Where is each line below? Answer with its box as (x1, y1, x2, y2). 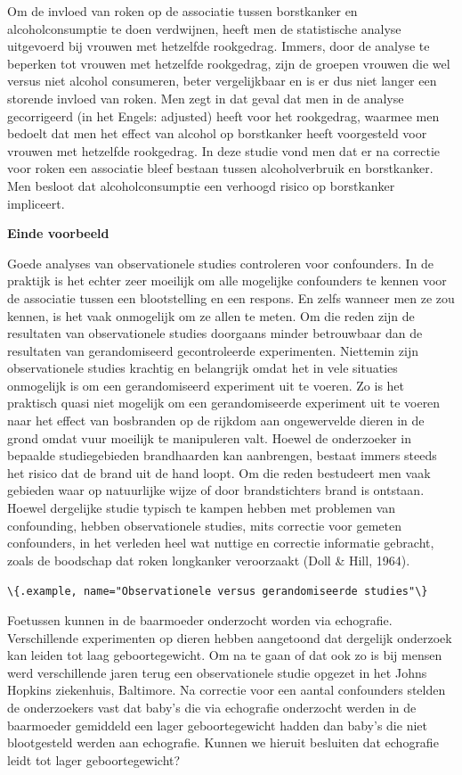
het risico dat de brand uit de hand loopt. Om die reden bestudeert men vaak (7, 463, 431, 482)
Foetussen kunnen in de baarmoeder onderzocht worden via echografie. (7, 611, 393, 630)
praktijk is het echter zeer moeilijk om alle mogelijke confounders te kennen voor (7, 271, 447, 290)
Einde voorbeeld (7, 224, 109, 243)
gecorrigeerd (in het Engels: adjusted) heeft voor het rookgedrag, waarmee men (7, 106, 440, 125)
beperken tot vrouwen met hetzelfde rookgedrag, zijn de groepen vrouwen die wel (7, 54, 450, 72)
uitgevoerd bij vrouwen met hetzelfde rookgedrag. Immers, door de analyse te (7, 37, 430, 55)
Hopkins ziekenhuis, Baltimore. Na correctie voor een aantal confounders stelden (7, 680, 446, 699)
